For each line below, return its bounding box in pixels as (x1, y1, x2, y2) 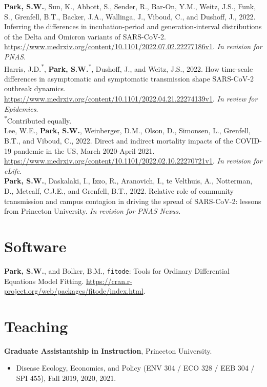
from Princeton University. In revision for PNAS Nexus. (4, 206, 181, 216)
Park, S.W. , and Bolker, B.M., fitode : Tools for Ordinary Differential (4, 265, 230, 276)
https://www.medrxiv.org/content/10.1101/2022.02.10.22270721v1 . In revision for (4, 155, 262, 166)
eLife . (4, 165, 22, 176)
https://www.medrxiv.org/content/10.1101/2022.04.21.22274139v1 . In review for (4, 93, 258, 104)
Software (4, 235, 67, 256)
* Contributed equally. (4, 114, 72, 126)
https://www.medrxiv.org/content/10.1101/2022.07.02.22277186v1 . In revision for (4, 41, 262, 52)
